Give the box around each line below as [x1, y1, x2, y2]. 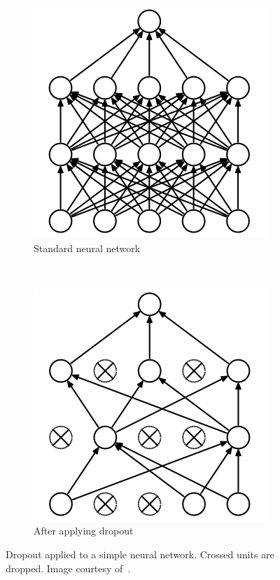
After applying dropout [34, 523, 134, 538]
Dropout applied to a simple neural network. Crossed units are [6, 546, 274, 561]
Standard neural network [34, 240, 141, 255]
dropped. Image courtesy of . [6, 560, 131, 575]
